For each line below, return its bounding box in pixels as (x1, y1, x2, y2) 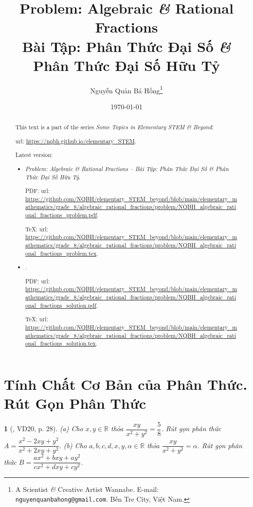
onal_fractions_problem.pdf (25, 211, 97, 219)
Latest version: (15, 151, 53, 159)
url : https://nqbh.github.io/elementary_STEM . (15, 137, 137, 145)
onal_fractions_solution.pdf (25, 301, 96, 309)
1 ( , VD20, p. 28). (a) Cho (4, 423, 83, 434)
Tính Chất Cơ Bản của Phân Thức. (4, 374, 248, 394)
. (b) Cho (59, 440, 87, 450)
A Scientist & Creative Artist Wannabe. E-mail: (15, 484, 159, 494)
